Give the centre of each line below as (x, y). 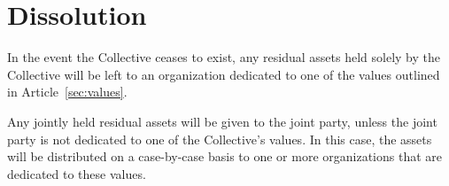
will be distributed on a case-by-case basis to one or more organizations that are (225, 156)
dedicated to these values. (77, 173)
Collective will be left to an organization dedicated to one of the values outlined (224, 74)
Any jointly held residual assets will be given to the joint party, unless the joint (222, 121)
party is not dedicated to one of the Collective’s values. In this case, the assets (220, 139)
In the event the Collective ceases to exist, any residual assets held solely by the (224, 57)
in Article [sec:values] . (67, 92)
